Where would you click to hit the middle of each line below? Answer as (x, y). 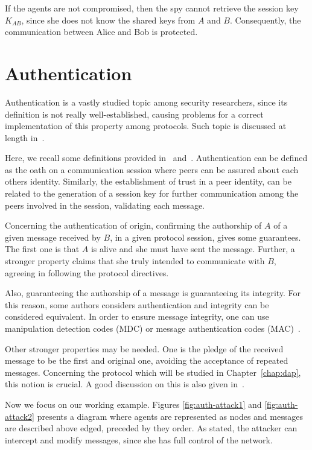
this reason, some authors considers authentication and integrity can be (137, 304)
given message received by (53, 237)
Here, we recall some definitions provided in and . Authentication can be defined (156, 158)
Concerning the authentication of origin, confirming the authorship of (133, 225)
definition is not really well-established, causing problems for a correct (134, 114)
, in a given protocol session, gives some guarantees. (205, 237)
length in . (25, 137)
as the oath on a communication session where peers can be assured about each (152, 169)
